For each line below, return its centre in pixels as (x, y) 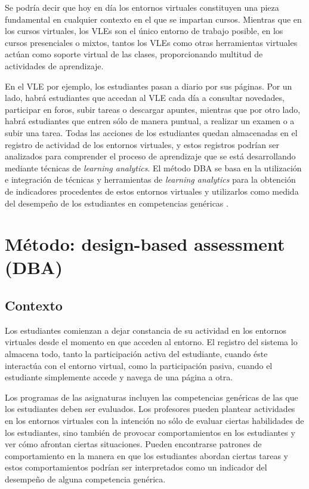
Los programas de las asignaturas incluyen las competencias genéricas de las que (152, 397)
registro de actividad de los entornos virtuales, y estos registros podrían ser (142, 144)
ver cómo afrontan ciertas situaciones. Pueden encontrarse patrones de (133, 444)
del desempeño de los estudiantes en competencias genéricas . (117, 203)
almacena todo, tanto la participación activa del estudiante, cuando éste (136, 354)
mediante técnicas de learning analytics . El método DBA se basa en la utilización (153, 167)
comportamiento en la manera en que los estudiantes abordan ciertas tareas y (146, 455)
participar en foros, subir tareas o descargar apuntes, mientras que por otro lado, (153, 109)
